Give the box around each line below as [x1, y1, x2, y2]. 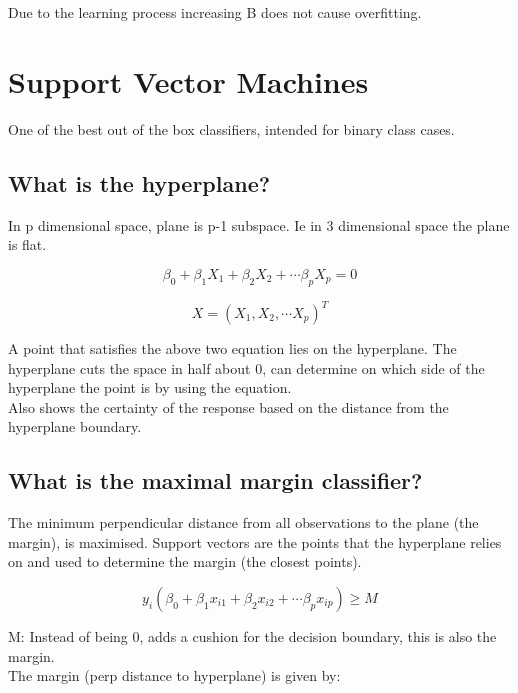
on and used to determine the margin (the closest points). [8, 551, 362, 572]
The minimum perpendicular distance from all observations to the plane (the [8, 512, 479, 533]
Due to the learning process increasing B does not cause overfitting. [8, 2, 422, 22]
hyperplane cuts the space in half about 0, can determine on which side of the [8, 357, 485, 378]
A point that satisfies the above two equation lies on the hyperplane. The [8, 338, 457, 358]
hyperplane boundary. [8, 416, 142, 437]
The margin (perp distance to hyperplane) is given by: [8, 665, 341, 686]
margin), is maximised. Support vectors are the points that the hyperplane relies [8, 531, 502, 552]
